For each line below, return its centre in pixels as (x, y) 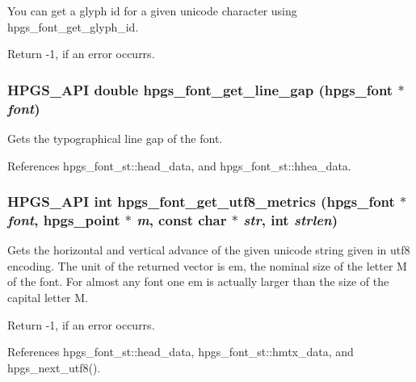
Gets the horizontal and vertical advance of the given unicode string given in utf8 (209, 250)
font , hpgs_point (64, 219)
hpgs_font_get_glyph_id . (73, 26)
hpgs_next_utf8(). (54, 367)
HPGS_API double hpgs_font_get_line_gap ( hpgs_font (200, 89)
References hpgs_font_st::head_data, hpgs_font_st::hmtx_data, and (181, 352)
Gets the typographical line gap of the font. (115, 138)
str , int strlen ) (290, 219)
